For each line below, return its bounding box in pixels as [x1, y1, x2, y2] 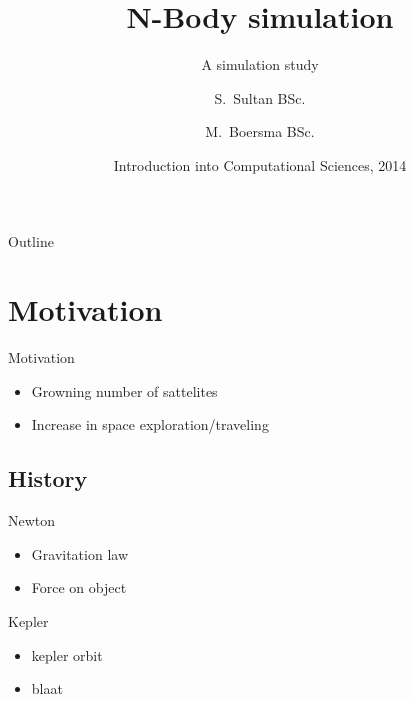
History [8, 463, 88, 494]
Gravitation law [31, 543, 129, 564]
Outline [8, 230, 54, 251]
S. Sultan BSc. [214, 87, 306, 108]
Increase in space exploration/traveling [31, 414, 269, 435]
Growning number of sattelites [31, 380, 218, 401]
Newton [8, 510, 56, 531]
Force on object [31, 577, 127, 598]
